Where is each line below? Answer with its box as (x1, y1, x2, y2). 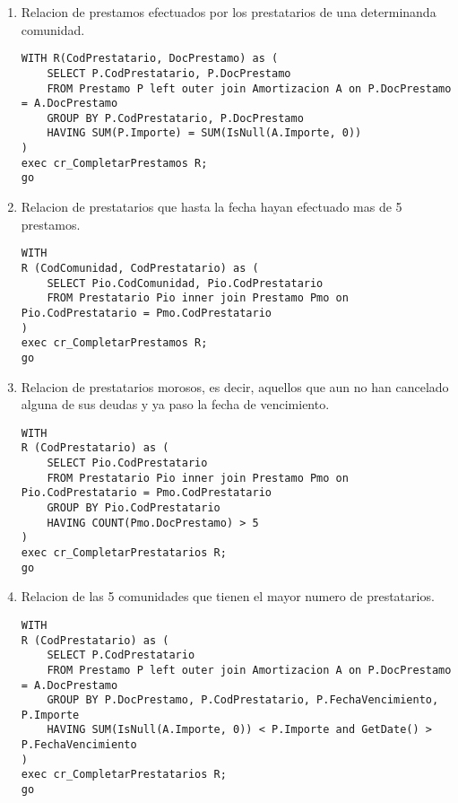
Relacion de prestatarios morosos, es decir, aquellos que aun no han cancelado (21, 377, 449, 396)
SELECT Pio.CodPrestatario (47, 457, 208, 470)
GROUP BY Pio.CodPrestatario (47, 502, 220, 514)
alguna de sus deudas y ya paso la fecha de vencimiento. (21, 395, 330, 414)
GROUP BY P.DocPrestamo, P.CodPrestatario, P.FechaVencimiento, (47, 694, 439, 707)
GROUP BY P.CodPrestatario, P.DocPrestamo (47, 111, 304, 125)
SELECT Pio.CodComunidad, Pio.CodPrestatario (47, 276, 324, 290)
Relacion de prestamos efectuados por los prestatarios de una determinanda (21, 3, 436, 21)
